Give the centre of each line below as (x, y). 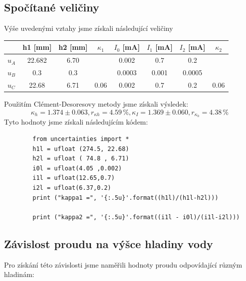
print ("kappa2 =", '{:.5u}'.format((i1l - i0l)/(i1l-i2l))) (136, 217)
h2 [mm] (73, 47)
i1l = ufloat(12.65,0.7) (74, 178)
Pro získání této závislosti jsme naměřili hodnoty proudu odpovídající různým (123, 264)
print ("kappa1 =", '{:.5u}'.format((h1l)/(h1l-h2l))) (125, 198)
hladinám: (19, 274)
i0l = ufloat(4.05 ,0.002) (77, 168)
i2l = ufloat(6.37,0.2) (72, 188)
